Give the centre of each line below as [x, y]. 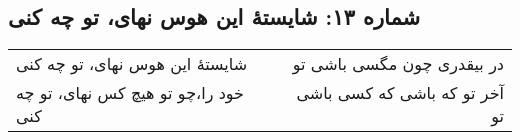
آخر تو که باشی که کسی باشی [400, 93]
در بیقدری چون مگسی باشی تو [398, 64]
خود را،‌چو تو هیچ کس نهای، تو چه [130, 93]
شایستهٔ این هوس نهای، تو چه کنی [132, 64]
